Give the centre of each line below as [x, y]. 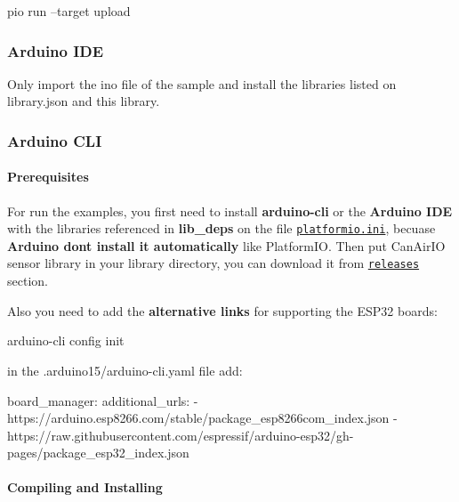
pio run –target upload [69, 11]
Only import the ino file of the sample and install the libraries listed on [202, 83]
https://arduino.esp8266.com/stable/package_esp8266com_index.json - [202, 418]
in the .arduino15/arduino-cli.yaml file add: [125, 370]
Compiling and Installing [85, 487]
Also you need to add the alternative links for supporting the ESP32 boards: [222, 310]
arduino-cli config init [66, 340]
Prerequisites [48, 177]
